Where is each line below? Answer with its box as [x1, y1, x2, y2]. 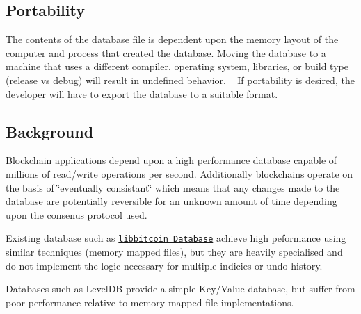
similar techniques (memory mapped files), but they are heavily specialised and [6, 245, 343, 258]
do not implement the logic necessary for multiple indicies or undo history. [6, 258, 323, 272]
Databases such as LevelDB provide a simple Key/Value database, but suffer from [6, 281, 355, 296]
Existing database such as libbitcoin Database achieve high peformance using [6, 231, 346, 245]
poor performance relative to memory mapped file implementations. [6, 295, 294, 309]
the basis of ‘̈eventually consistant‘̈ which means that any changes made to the [6, 180, 340, 195]
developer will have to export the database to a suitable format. [6, 86, 278, 101]
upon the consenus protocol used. [6, 207, 147, 222]
